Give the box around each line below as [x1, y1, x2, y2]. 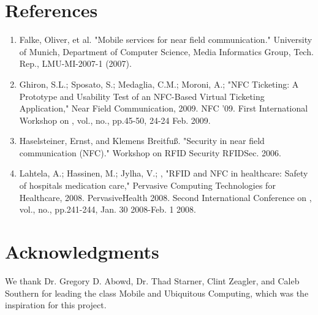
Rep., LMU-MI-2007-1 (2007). [19, 57, 132, 70]
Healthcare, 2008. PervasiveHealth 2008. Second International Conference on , [19, 191, 312, 203]
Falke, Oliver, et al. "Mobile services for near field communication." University [19, 33, 312, 46]
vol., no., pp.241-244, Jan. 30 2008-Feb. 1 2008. [19, 203, 196, 216]
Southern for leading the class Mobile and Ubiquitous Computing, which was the [5, 286, 309, 299]
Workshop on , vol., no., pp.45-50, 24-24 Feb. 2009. [19, 113, 211, 126]
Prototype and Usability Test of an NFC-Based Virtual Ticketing [19, 89, 265, 102]
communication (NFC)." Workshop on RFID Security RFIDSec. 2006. [19, 146, 281, 159]
